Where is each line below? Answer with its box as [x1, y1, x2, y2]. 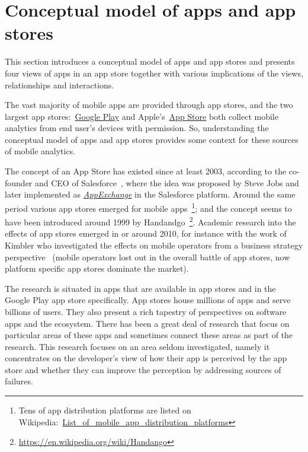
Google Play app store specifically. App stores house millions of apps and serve [5, 294, 291, 306]
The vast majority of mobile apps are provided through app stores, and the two [5, 98, 293, 111]
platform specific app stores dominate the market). [5, 262, 189, 275]
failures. [5, 375, 33, 387]
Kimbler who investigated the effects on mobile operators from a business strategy [5, 238, 303, 251]
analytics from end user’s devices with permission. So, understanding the [5, 122, 269, 134]
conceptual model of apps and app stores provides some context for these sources [5, 133, 299, 145]
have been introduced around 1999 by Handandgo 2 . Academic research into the [5, 214, 296, 228]
